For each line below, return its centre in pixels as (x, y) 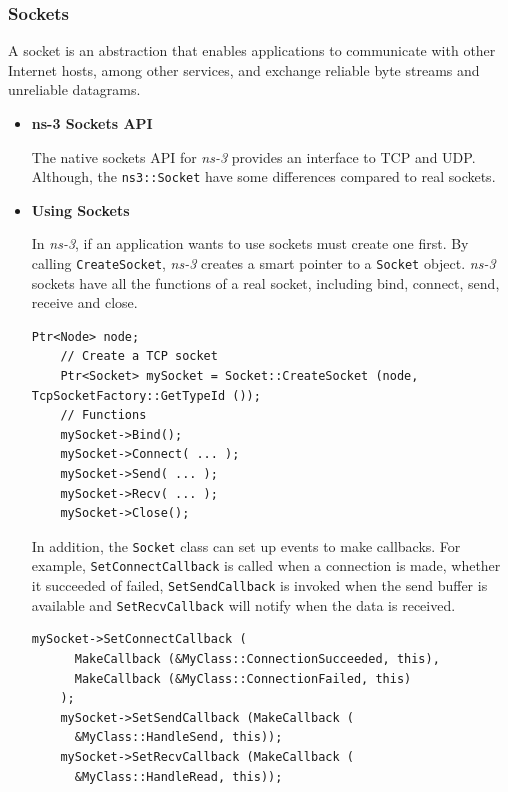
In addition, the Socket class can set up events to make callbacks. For (246, 545)
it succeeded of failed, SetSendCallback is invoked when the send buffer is (259, 585)
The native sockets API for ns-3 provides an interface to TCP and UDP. (253, 156)
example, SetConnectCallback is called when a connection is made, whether (266, 565)
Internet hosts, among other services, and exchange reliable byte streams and (244, 69)
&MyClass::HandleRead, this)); (178, 776)
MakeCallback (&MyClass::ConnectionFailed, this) (243, 678)
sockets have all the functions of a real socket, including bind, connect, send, (265, 282)
